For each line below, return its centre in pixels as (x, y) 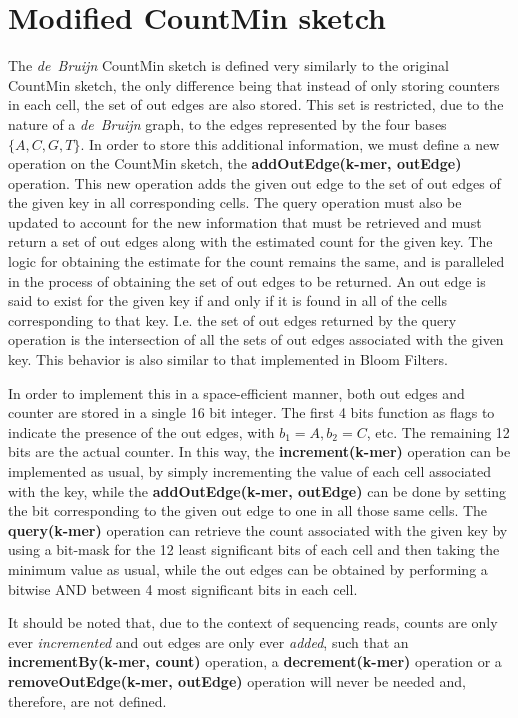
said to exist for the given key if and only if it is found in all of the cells (228, 300)
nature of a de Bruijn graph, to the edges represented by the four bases (227, 123)
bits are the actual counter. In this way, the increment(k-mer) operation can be (259, 451)
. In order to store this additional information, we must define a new (290, 143)
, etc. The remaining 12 (438, 431)
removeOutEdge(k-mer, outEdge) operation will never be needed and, (237, 680)
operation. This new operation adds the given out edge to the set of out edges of (254, 182)
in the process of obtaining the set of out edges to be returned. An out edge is (247, 280)
